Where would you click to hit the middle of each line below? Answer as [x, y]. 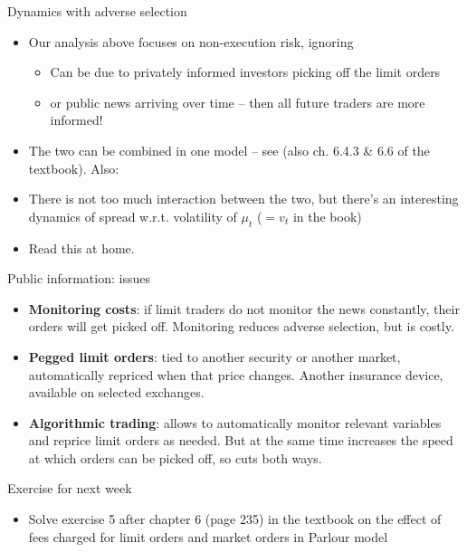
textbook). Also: [74, 168]
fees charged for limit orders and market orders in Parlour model [208, 536]
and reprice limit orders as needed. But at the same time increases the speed [241, 440]
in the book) [327, 216]
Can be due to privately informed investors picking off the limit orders [245, 72]
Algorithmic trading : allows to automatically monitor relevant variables [235, 422]
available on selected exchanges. [116, 392]
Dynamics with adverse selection [97, 11]
